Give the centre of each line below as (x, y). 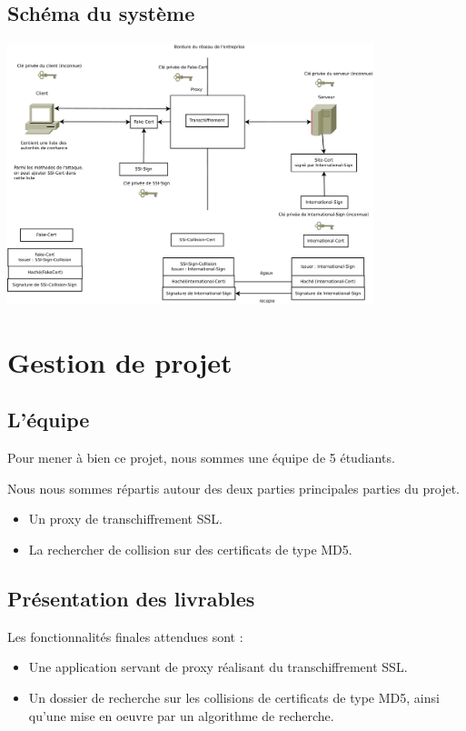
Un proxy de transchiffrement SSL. (125, 519)
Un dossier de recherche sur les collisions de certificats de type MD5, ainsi (234, 697)
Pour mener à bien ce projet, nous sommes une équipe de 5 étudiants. (201, 458)
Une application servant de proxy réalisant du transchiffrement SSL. (218, 667)
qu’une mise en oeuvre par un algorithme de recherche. (181, 715)
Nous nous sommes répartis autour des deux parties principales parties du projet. (233, 488)
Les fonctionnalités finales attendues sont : (125, 636)
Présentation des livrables (131, 598)
